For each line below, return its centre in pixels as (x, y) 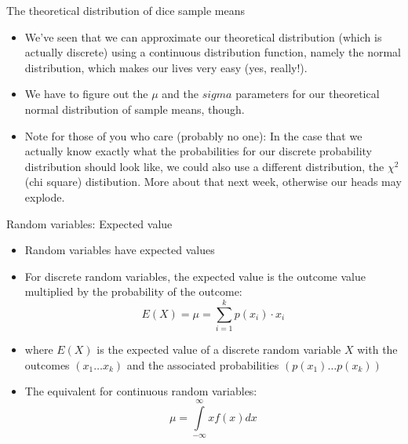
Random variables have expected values (120, 250)
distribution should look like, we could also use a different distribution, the (204, 166)
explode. (45, 197)
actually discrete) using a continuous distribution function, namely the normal (213, 52)
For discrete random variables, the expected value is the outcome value (195, 276)
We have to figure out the (86, 94)
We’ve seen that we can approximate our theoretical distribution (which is (203, 36)
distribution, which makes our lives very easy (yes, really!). (166, 67)
